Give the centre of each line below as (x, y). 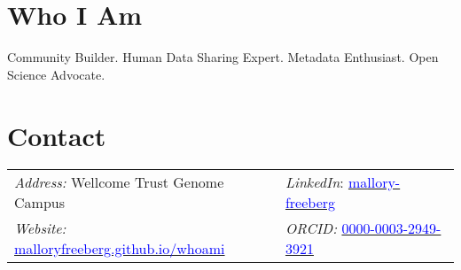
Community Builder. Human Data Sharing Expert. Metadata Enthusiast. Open (223, 57)
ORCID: (311, 228)
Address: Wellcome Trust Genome (119, 182)
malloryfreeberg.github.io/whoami (120, 249)
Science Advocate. (56, 74)
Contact (57, 135)
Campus (39, 203)
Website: (40, 228)
